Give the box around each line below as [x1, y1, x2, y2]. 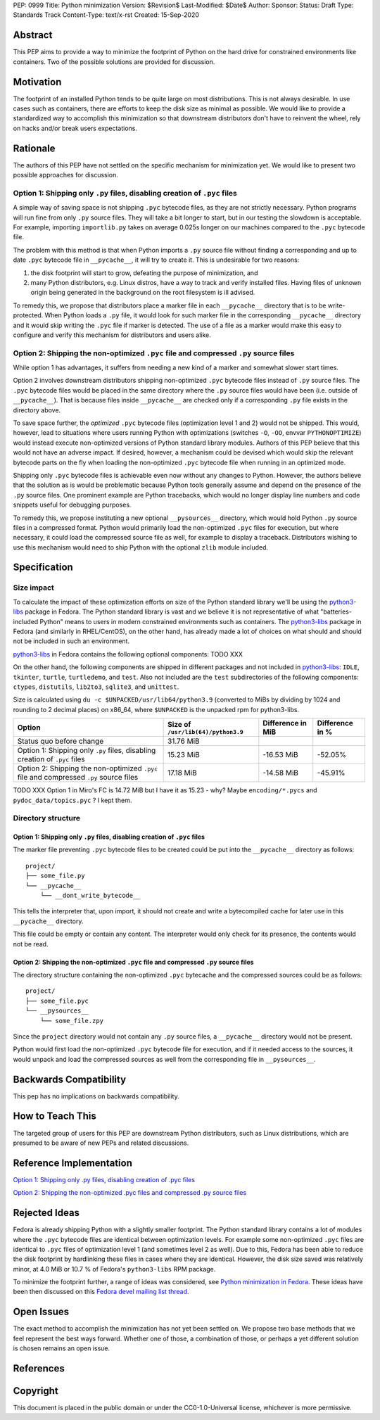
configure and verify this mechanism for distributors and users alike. [13, 331, 211, 339]
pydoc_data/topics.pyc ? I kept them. [13, 796, 132, 804]
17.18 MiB [167, 768, 197, 778]
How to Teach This [13, 1110, 96, 1122]
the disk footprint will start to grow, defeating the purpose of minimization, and [30, 268, 258, 277]
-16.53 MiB [262, 750, 298, 760]
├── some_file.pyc [25, 996, 89, 1005]
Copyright [13, 1385, 59, 1397]
